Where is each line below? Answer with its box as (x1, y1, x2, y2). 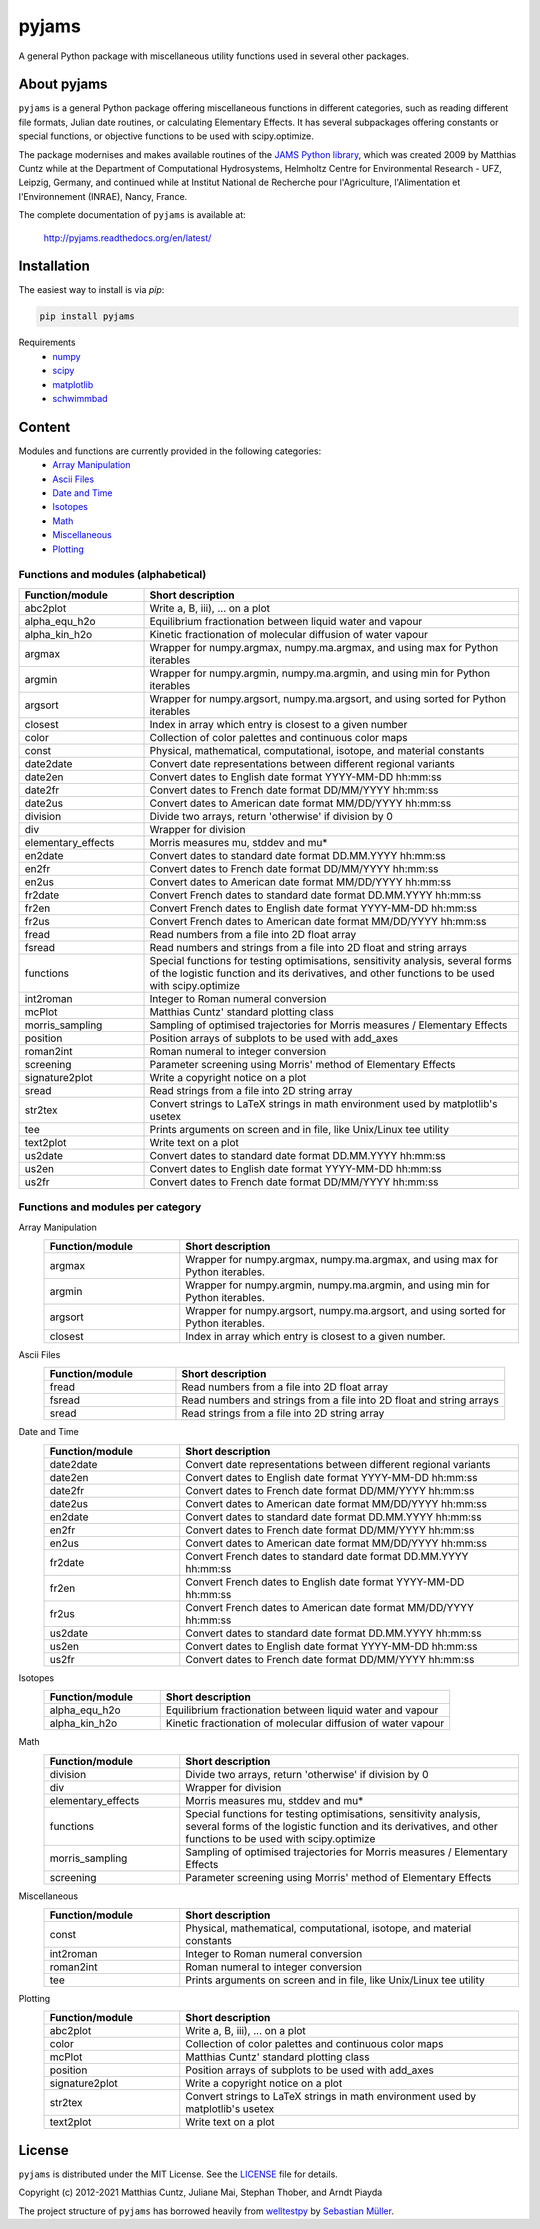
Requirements (18, 336, 76, 349)
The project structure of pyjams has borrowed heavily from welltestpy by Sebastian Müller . (18, 2205, 395, 2217)
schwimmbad (52, 393, 109, 405)
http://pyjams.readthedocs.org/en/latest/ (43, 231, 212, 244)
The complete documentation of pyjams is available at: (18, 209, 247, 221)
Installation (18, 258, 90, 275)
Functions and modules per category (18, 1200, 202, 1214)
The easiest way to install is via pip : (18, 284, 165, 296)
